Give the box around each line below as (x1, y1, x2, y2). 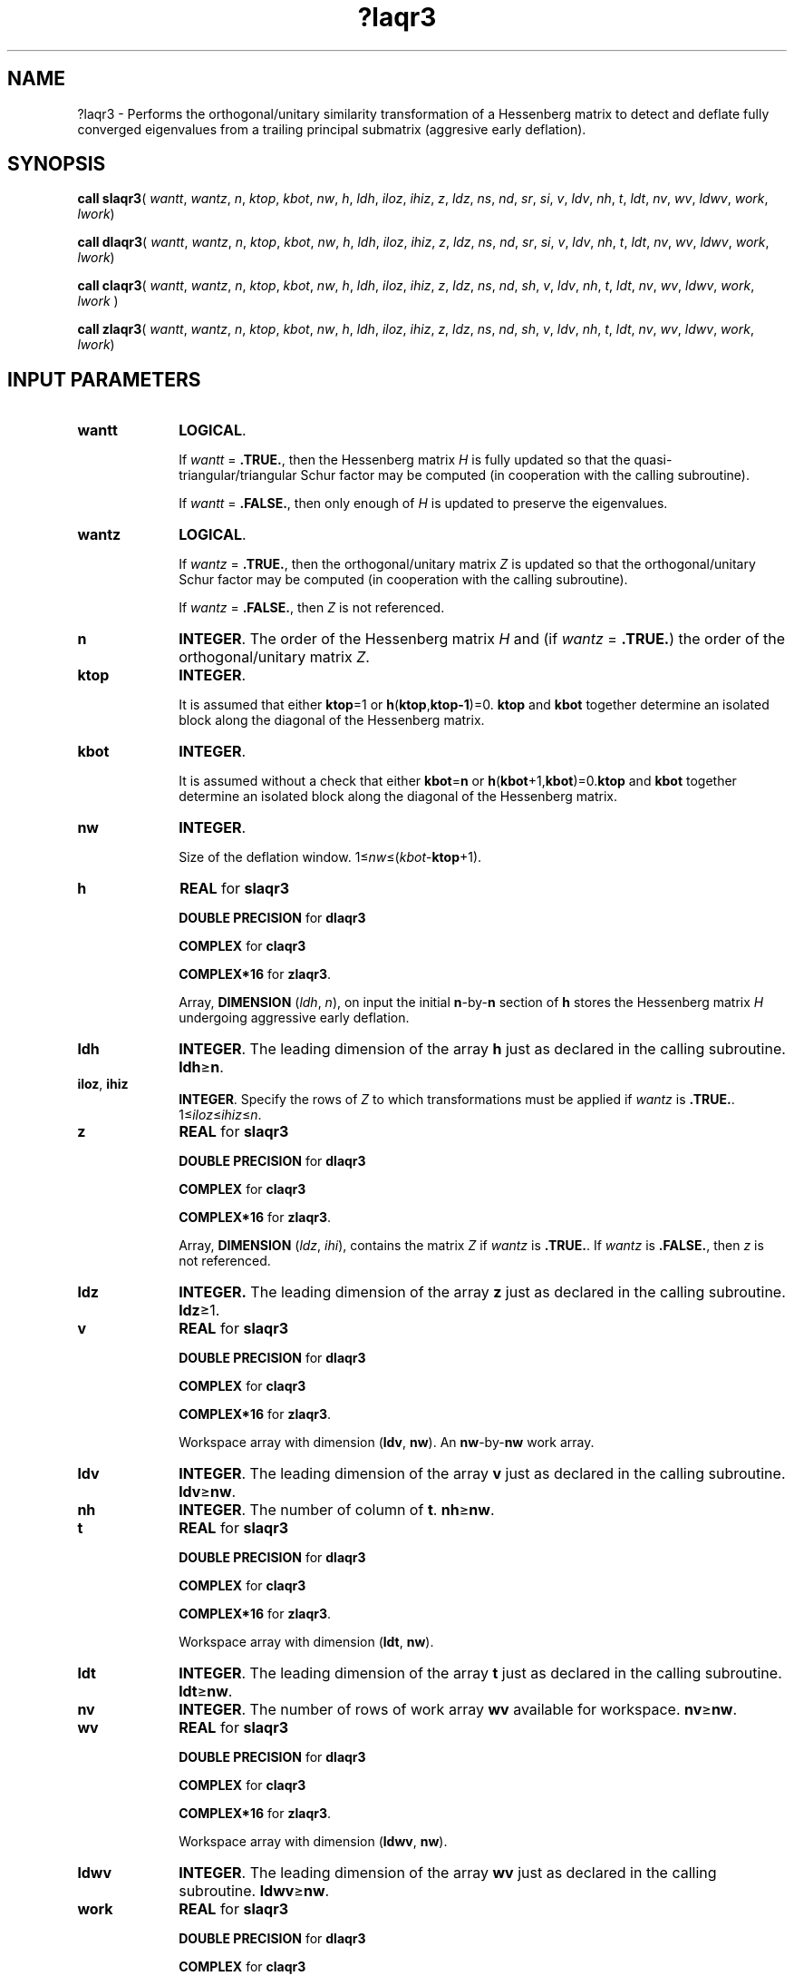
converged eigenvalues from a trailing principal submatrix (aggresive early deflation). (77, 121, 586, 137)
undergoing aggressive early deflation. (179, 1010, 410, 1026)
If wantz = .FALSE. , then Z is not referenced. (179, 600, 445, 616)
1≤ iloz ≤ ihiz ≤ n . (179, 1107, 262, 1123)
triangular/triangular (179, 467, 297, 484)
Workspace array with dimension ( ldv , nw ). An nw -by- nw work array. (179, 1434, 595, 1451)
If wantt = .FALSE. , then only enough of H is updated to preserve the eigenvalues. (179, 495, 668, 512)
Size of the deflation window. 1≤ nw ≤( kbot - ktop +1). (179, 849, 482, 866)
